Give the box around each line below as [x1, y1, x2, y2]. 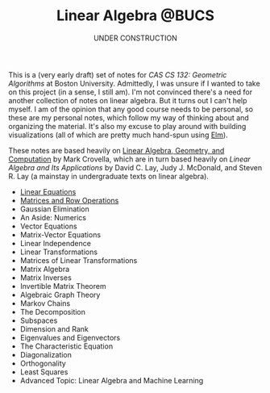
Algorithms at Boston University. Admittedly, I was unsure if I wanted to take [8, 78, 260, 88]
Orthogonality [19, 358, 66, 368]
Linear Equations [19, 186, 77, 196]
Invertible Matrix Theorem [19, 281, 106, 291]
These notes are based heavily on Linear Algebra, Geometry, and [8, 145, 225, 155]
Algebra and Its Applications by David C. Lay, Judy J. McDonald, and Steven [8, 162, 263, 172]
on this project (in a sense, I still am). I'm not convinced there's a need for [8, 87, 252, 97]
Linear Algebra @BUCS [56, 6, 215, 25]
